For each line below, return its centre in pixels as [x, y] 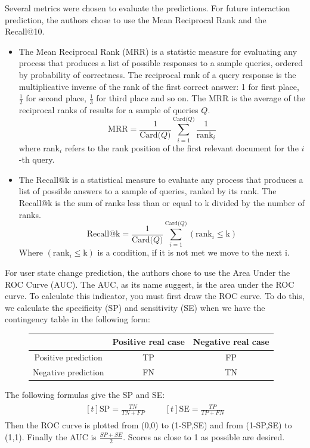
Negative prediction [69, 372]
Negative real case [231, 342]
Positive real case [148, 342]
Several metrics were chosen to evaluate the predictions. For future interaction [148, 8]
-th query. [37, 159]
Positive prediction [68, 357]
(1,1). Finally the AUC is [51, 436]
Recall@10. [25, 31]
